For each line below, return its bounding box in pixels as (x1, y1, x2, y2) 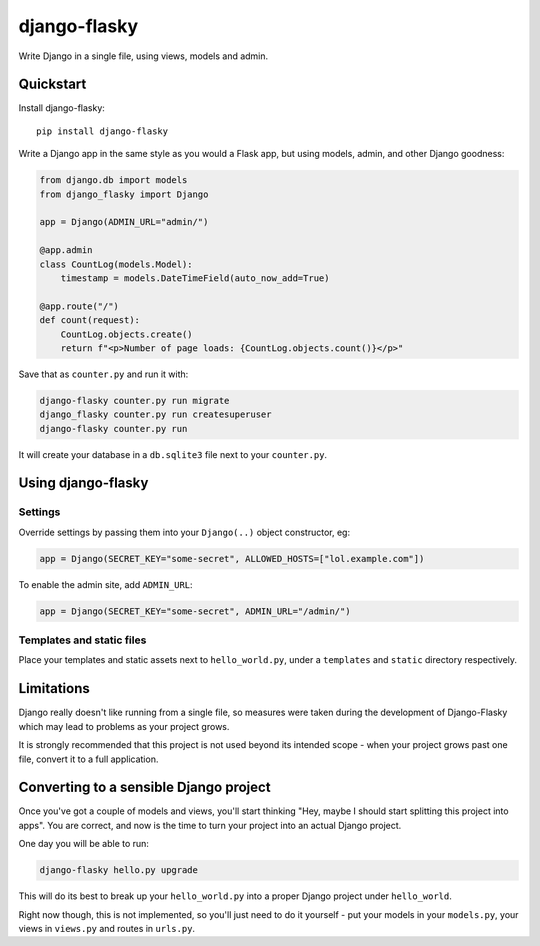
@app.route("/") (39, 300, 120, 312)
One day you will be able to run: (18, 838, 150, 850)
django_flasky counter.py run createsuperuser (39, 409, 272, 420)
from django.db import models (39, 175, 188, 186)
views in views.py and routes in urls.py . (18, 923, 195, 934)
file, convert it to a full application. (18, 753, 159, 765)
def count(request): (39, 315, 140, 326)
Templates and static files (18, 633, 147, 647)
